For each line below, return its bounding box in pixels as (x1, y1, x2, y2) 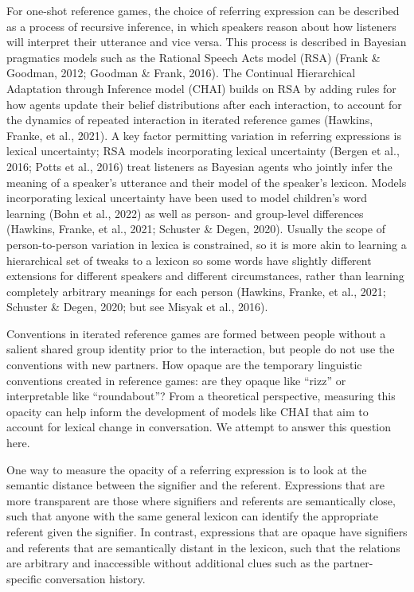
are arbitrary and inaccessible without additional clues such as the (6, 555, 330, 571)
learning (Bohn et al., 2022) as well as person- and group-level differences (6, 204, 364, 221)
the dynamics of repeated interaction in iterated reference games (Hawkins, (6, 111, 373, 128)
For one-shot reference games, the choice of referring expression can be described (6, 2, 400, 18)
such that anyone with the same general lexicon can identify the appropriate (6, 508, 378, 524)
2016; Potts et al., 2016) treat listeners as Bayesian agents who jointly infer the (6, 158, 393, 174)
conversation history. (45, 570, 146, 586)
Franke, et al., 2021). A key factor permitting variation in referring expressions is (6, 127, 401, 143)
